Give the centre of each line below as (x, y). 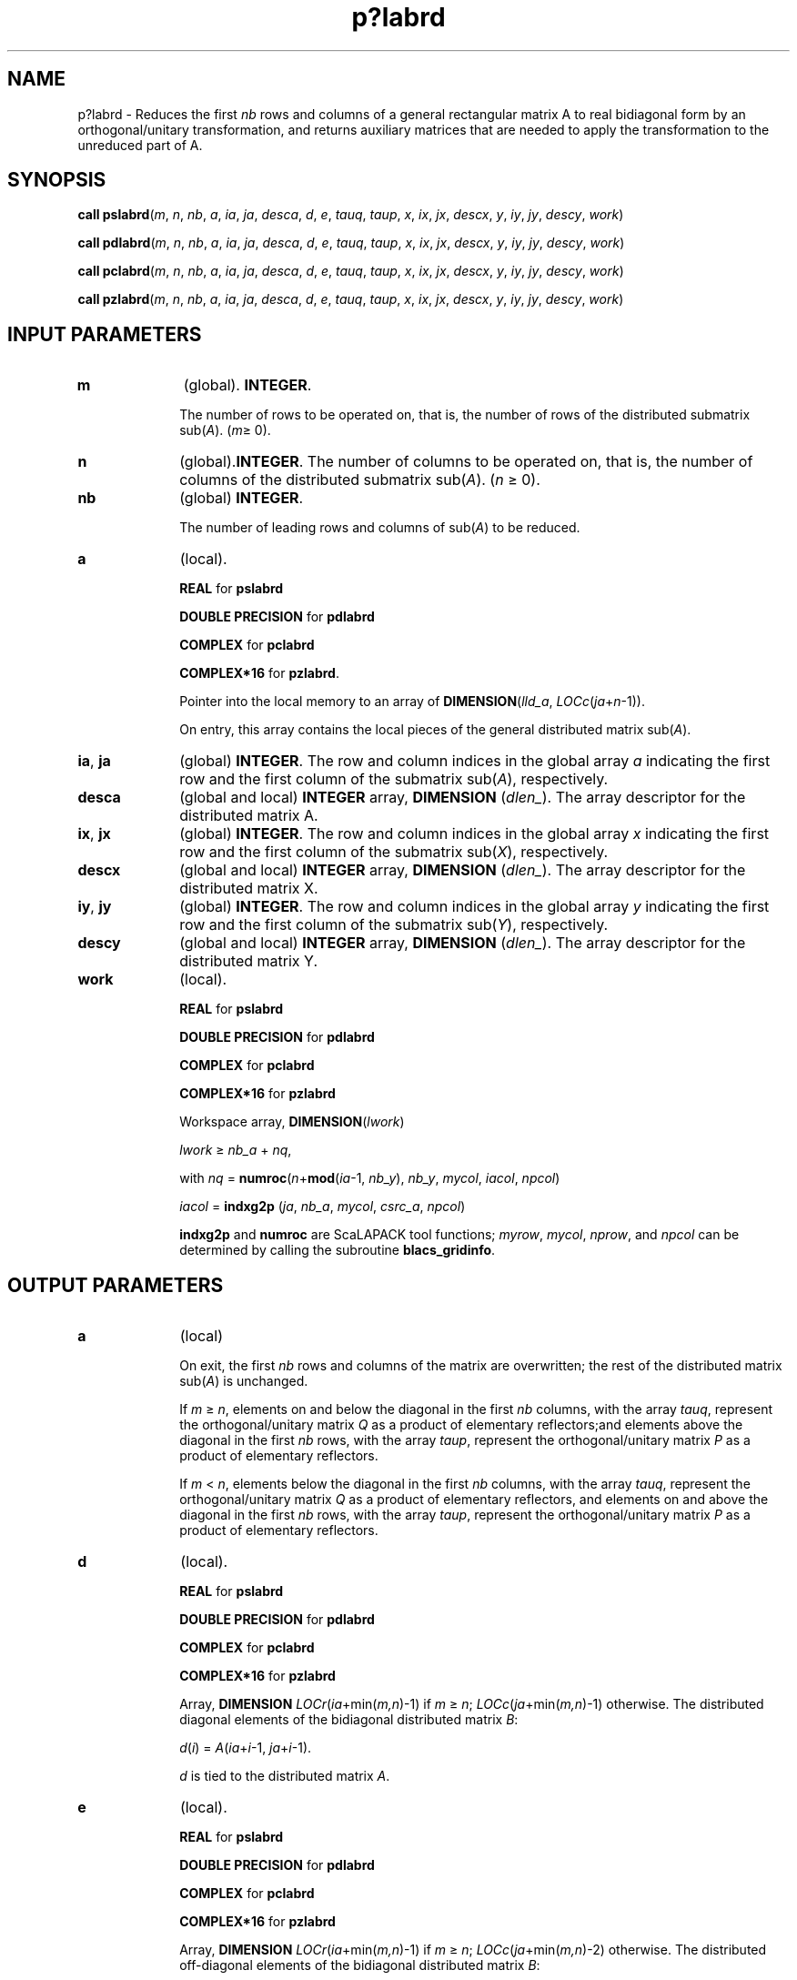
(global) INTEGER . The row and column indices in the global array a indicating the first (475, 761)
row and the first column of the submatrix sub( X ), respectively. (394, 852)
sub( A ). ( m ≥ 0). (225, 430)
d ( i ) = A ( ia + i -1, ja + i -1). (246, 1748)
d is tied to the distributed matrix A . (285, 1776)
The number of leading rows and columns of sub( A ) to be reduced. (380, 528)
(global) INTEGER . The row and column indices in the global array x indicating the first (474, 834)
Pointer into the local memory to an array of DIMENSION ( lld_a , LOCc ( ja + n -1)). (412, 702)
